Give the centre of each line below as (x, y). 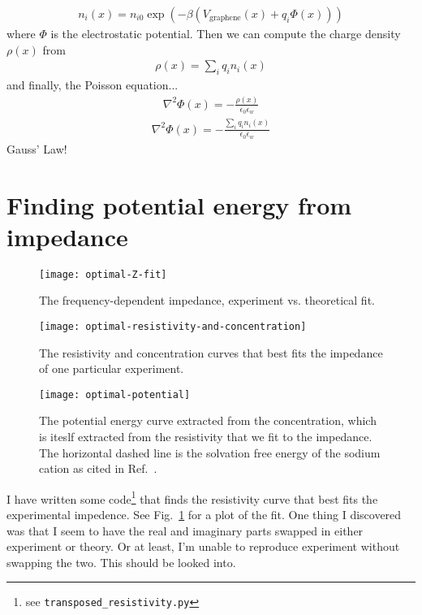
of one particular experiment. (112, 368)
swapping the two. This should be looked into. (121, 562)
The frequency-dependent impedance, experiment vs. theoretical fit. (207, 300)
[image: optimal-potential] (115, 394)
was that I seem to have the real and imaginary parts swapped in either (185, 530)
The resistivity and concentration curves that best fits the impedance (211, 352)
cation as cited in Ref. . (98, 468)
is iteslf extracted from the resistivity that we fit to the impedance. (206, 436)
